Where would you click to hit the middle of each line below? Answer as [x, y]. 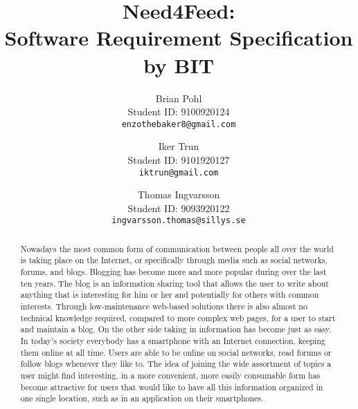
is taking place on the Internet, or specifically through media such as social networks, [174, 260]
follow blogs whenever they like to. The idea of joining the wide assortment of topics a [176, 364]
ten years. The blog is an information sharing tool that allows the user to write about [174, 283]
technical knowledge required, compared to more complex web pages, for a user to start [178, 317]
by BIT [179, 65]
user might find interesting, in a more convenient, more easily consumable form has [170, 375]
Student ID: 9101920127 [179, 159]
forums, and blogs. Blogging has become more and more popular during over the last [173, 272]
